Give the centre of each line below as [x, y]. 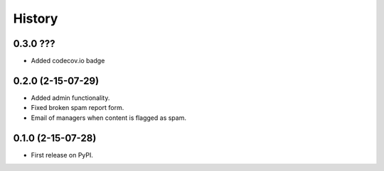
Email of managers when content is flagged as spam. [108, 118]
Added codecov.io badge [68, 61]
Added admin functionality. [70, 98]
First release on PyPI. [62, 155]
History [36, 18]
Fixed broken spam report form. [78, 108]
